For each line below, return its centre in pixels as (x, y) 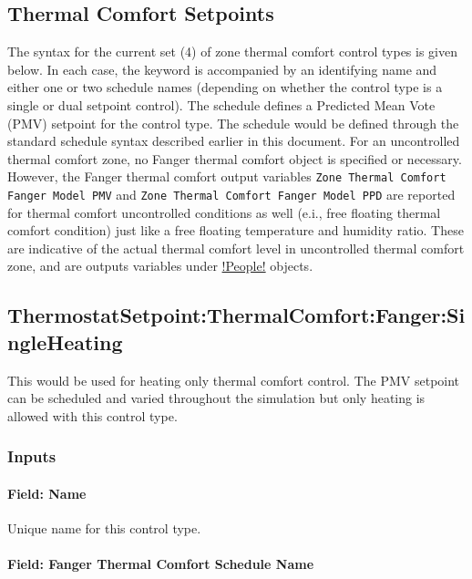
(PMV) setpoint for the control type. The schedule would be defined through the (233, 123)
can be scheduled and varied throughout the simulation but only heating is (216, 398)
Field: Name (47, 493)
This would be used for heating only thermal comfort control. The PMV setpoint (234, 380)
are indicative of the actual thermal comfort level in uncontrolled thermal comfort (236, 248)
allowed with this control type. (92, 415)
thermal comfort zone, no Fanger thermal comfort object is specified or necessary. (235, 158)
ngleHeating (65, 341)
